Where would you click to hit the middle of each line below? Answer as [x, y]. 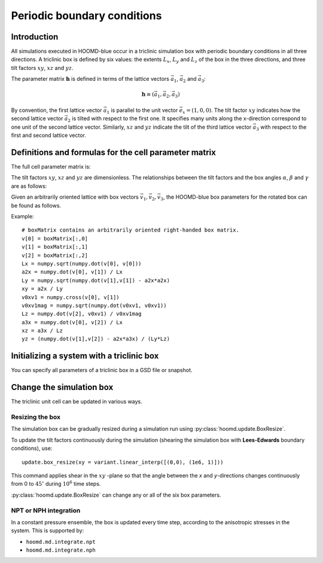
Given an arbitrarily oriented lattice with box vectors [75, 197]
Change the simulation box [62, 387]
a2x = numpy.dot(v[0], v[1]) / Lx [72, 272]
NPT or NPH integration [46, 510]
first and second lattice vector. [49, 135]
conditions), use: [32, 448]
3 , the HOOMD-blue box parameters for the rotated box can [234, 198]
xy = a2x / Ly [42, 289]
